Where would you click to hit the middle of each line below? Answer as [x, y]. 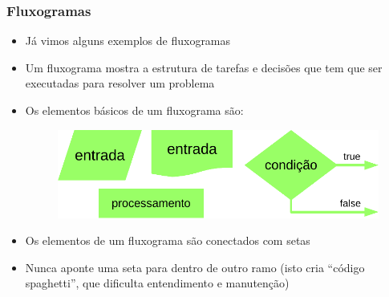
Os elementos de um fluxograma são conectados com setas [168, 240]
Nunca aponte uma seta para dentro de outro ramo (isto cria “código [195, 267]
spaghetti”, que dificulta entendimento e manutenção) [157, 283]
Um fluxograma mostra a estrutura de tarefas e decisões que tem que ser [204, 67]
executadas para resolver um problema [120, 83]
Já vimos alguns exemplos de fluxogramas [128, 41]
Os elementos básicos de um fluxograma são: [134, 110]
